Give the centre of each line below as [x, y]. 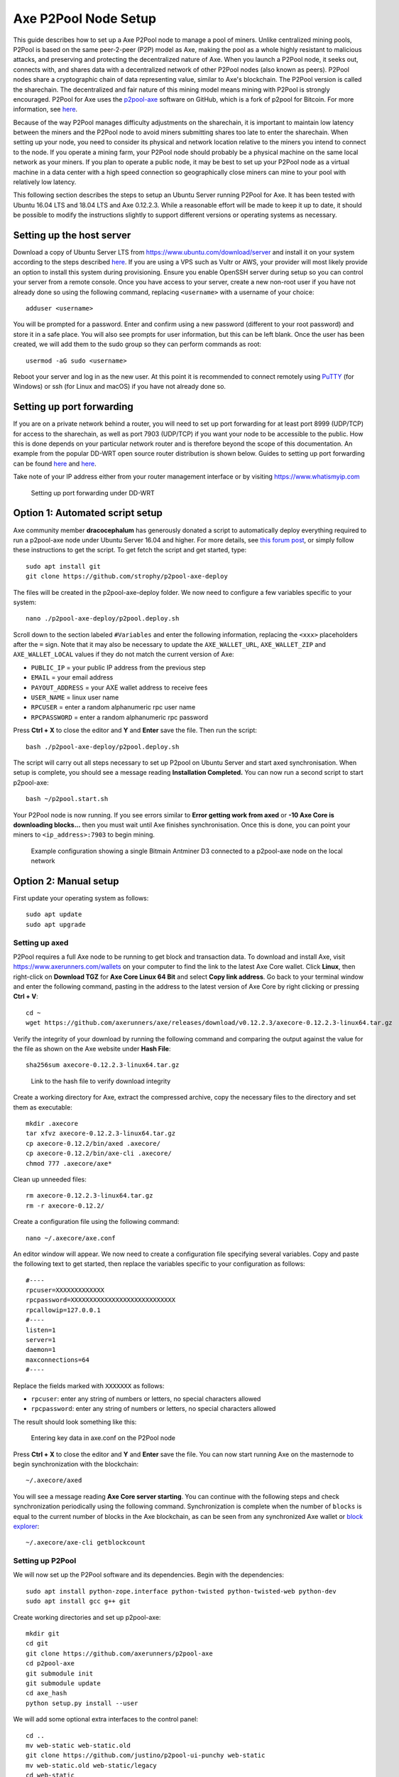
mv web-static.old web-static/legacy [92, 1765]
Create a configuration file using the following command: [96, 1222]
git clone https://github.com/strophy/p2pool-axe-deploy [127, 576]
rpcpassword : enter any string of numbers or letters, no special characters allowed [153, 1409]
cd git [37, 1643]
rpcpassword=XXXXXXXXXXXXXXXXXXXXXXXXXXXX [101, 1300]
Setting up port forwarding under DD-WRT [93, 493]
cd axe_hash [47, 1693]
